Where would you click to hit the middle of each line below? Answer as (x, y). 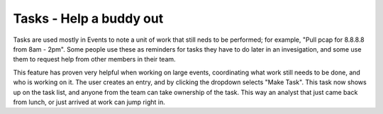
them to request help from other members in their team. (95, 59)
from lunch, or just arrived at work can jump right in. (89, 102)
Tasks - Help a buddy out (88, 18)
